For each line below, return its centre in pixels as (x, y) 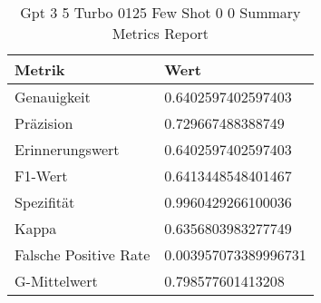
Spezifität (45, 202)
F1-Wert (41, 176)
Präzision (44, 123)
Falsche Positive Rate (83, 254)
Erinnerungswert (67, 149)
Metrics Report (160, 33)
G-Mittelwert (56, 281)
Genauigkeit (53, 97)
